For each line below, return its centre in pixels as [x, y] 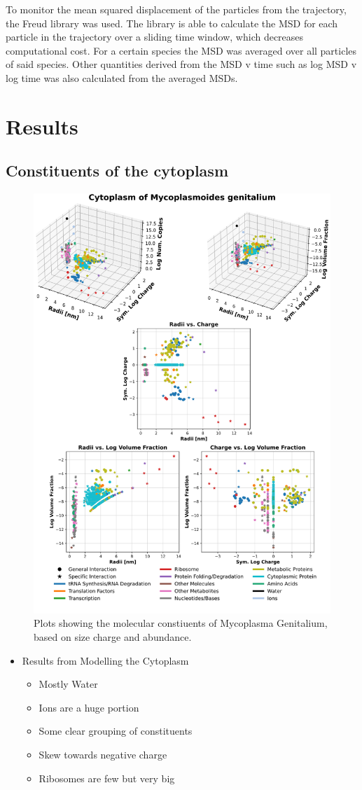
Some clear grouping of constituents [116, 731]
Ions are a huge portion [89, 707]
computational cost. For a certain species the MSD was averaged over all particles [181, 50]
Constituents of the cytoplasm [117, 171]
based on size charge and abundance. [113, 637]
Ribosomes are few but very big [107, 778]
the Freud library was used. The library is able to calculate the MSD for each [172, 23]
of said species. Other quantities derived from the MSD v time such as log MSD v [181, 64]
